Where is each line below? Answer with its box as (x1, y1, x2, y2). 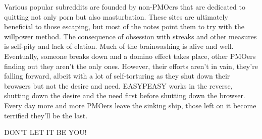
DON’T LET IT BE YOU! (4, 127, 87, 137)
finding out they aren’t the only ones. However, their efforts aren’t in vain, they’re (4, 60, 258, 71)
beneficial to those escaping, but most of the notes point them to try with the (4, 21, 244, 32)
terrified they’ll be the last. (4, 110, 88, 120)
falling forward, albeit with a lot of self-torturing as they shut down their (4, 71, 230, 81)
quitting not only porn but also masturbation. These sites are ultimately (4, 11, 228, 22)
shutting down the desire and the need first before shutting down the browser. (4, 90, 245, 101)
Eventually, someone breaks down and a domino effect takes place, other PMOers (4, 50, 256, 61)
